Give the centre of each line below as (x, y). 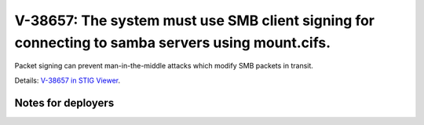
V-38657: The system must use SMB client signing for (195, 20)
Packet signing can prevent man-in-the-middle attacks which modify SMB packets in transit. (164, 66)
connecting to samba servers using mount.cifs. (173, 42)
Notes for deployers (64, 103)
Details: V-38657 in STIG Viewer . (68, 80)
